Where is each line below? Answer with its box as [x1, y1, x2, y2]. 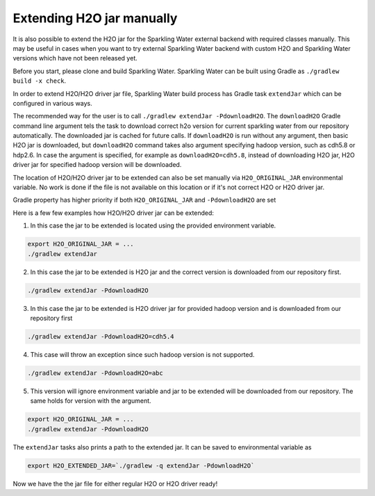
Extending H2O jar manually [12, 10, 178, 26]
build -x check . [12, 77, 67, 85]
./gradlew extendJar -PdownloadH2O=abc [27, 369, 163, 377]
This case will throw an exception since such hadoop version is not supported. [30, 350, 255, 358]
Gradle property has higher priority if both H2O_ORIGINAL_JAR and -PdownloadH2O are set [12, 195, 276, 205]
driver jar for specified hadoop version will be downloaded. [12, 161, 182, 169]
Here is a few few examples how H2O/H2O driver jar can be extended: [12, 209, 215, 217]
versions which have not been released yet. [12, 54, 138, 63]
